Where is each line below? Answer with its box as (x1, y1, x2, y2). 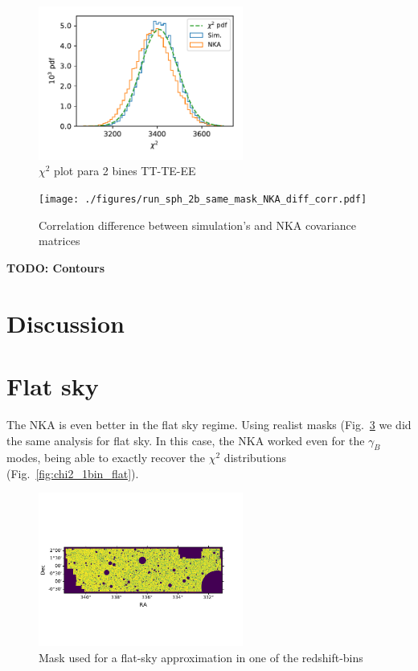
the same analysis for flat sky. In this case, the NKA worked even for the (6, 432, 365, 448)
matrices (39, 232, 80, 249)
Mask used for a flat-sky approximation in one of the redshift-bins (39, 648, 363, 665)
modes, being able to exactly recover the (6, 449, 206, 466)
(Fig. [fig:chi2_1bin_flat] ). (6, 464, 139, 481)
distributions (223, 449, 287, 466)
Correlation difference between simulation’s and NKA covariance (39, 216, 357, 233)
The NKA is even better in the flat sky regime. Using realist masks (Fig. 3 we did (6, 415, 412, 432)
